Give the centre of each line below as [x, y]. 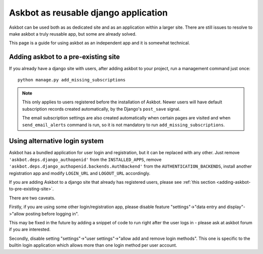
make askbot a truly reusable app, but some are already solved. [73, 34]
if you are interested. [30, 230]
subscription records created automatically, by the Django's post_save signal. [101, 109]
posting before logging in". [52, 214]
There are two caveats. [32, 198]
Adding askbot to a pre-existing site [65, 57]
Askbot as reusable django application [88, 13]
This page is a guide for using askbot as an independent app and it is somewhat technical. [99, 43]
